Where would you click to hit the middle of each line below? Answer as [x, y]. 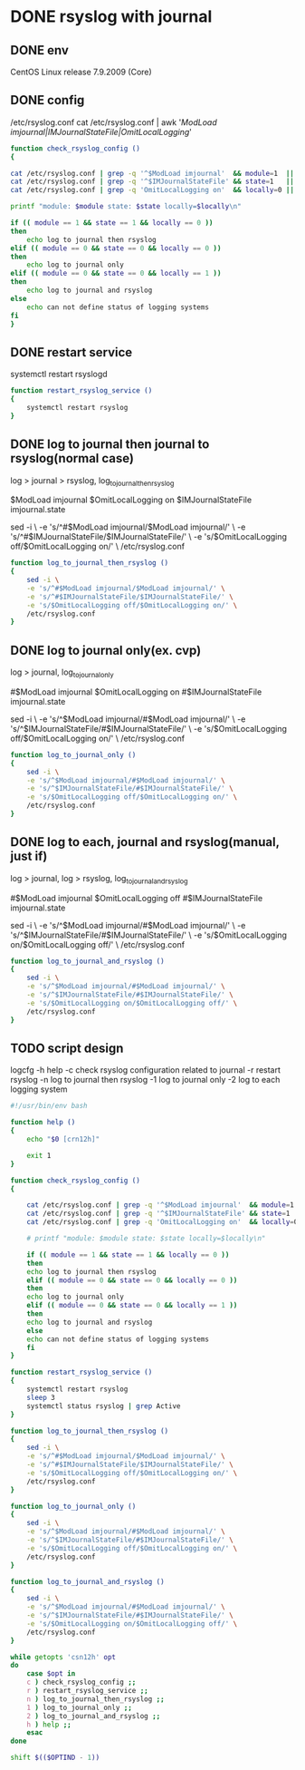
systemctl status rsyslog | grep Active [104, 1406]
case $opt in [51, 1674]
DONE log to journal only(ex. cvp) [106, 650]
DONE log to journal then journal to [110, 445]
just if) [29, 856]
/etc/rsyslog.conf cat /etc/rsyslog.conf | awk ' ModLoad [114, 122]
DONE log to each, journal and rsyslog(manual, [145, 842]
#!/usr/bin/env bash [49, 1106]
